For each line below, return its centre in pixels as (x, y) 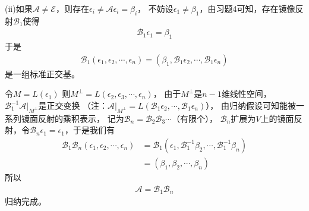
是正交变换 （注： (73, 105)
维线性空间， (246, 94)
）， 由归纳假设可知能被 (251, 105)
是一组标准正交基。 (42, 73)
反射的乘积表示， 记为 (81, 118)
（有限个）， (194, 118)
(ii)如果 (19, 8)
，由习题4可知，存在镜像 (247, 8)
